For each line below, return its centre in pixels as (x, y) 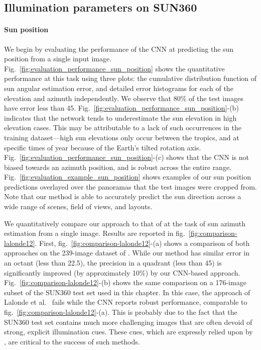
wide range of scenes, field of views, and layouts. (78, 206)
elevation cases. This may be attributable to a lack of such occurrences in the (123, 127)
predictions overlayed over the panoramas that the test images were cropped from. (130, 186)
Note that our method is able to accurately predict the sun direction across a (123, 196)
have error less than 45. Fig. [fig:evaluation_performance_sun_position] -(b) (121, 108)
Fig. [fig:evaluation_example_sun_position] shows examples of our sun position (128, 177)
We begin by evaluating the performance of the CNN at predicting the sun (119, 49)
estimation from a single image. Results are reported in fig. (95, 233)
